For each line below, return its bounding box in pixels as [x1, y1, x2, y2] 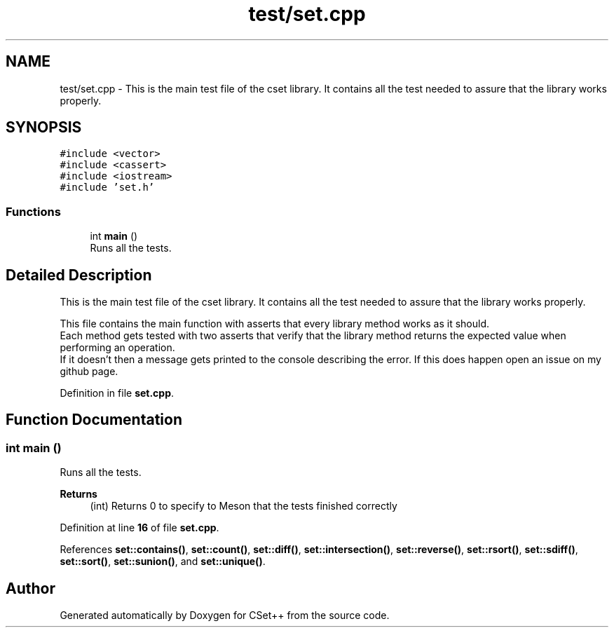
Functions [6, 204, 61, 219]
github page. [60, 365, 118, 378]
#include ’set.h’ [60, 182, 155, 193]
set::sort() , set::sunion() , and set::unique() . [60, 555, 266, 568]
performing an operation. [60, 341, 175, 354]
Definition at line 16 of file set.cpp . [60, 522, 219, 534]
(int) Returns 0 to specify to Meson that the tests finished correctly [90, 500, 397, 512]
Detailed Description [6, 266, 152, 284]
